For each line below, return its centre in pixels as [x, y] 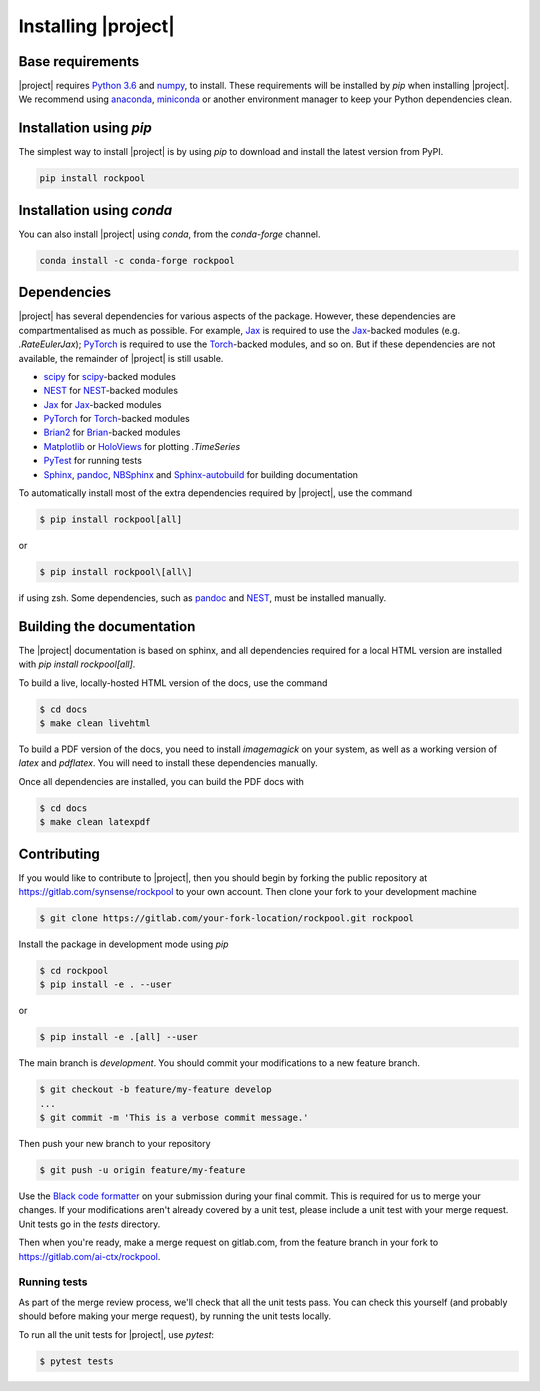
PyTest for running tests [92, 461]
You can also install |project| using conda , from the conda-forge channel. [169, 234]
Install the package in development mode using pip [123, 944]
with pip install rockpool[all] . [77, 664]
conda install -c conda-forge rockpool [137, 260]
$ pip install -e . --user [105, 984]
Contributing [59, 853]
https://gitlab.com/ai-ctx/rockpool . [89, 1256]
